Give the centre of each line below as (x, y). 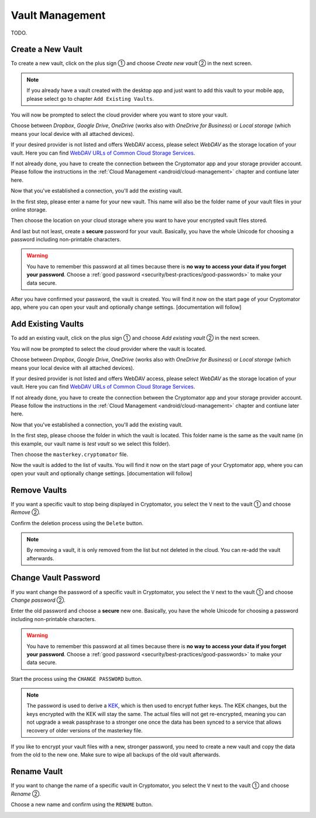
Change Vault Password (56, 578)
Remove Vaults (39, 490)
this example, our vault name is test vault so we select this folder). (91, 444)
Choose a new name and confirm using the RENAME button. (82, 805)
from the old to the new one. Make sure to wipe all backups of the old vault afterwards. (116, 755)
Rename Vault (37, 771)
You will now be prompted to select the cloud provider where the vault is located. (109, 349)
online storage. (29, 209)
